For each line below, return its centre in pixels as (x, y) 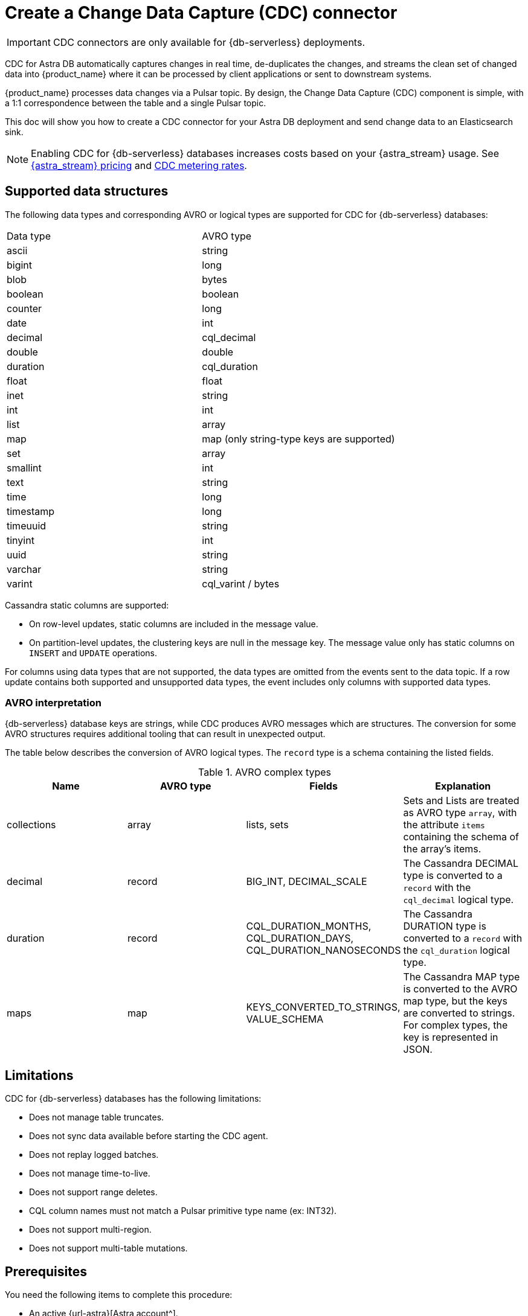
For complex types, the (456, 1025)
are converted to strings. (459, 1013)
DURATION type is (445, 926)
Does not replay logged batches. (94, 1155)
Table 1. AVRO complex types (264, 772)
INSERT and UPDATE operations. (93, 653)
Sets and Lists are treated (461, 801)
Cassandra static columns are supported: (87, 605)
